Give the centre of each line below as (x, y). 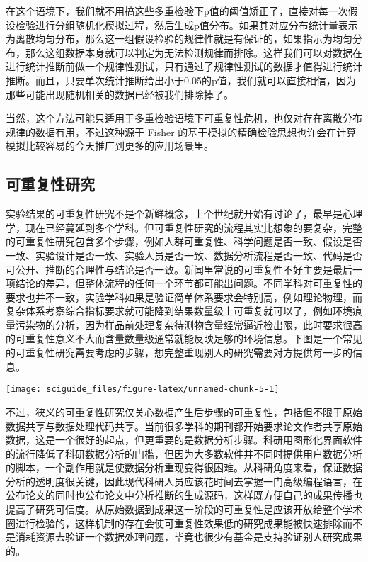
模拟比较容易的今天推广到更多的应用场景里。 (110, 146)
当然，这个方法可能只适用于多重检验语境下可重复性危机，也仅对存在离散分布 (184, 118)
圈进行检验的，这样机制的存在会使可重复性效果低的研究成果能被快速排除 (174, 523)
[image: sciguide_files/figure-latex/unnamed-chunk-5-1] (143, 389)
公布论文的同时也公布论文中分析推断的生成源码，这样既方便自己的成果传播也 (184, 495)
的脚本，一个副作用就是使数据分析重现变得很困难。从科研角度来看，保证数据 (184, 467)
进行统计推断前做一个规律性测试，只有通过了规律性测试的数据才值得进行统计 (184, 66)
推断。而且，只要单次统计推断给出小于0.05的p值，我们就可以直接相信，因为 (181, 80)
